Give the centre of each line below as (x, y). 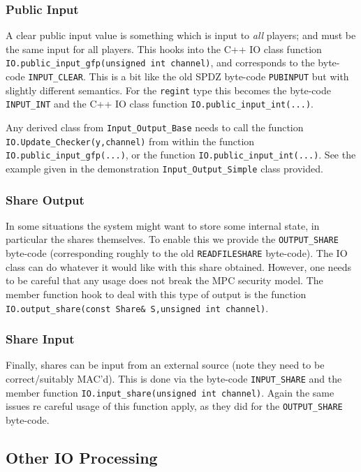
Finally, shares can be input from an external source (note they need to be (165, 365)
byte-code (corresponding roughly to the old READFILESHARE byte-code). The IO (177, 253)
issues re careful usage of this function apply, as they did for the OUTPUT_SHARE (174, 406)
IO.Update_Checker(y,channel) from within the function (130, 141)
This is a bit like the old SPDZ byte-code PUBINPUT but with (219, 76)
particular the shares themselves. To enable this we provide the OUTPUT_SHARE (172, 239)
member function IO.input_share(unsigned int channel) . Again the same (170, 392)
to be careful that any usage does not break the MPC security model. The (164, 280)
